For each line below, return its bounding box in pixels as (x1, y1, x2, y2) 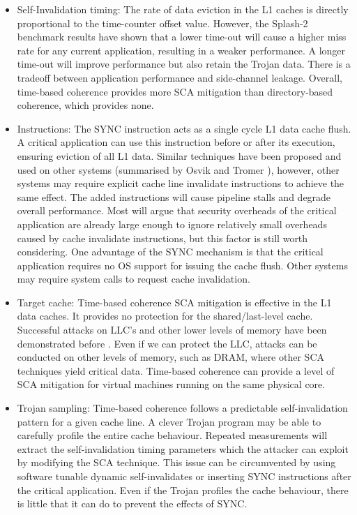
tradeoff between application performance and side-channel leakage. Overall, (17, 70, 342, 84)
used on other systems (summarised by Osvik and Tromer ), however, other (17, 162, 340, 177)
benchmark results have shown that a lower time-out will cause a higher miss (17, 29, 347, 44)
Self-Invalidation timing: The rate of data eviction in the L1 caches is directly (17, 2, 349, 16)
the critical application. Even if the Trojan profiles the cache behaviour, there (17, 482, 349, 497)
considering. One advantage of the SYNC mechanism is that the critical (17, 244, 324, 259)
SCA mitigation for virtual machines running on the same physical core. (17, 377, 326, 391)
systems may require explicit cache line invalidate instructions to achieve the (17, 176, 344, 191)
